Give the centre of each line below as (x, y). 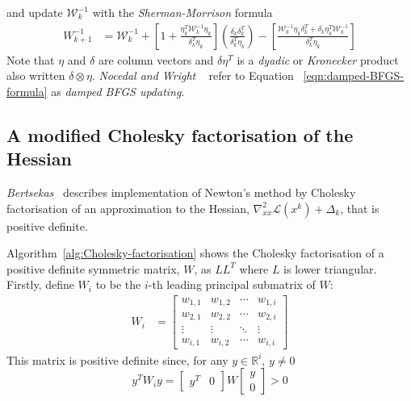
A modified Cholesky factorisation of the (180, 134)
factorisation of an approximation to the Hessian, (128, 208)
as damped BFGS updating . (118, 91)
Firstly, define (40, 284)
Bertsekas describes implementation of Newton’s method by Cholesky (181, 192)
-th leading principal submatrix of (232, 284)
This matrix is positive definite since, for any (117, 359)
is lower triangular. (330, 268)
